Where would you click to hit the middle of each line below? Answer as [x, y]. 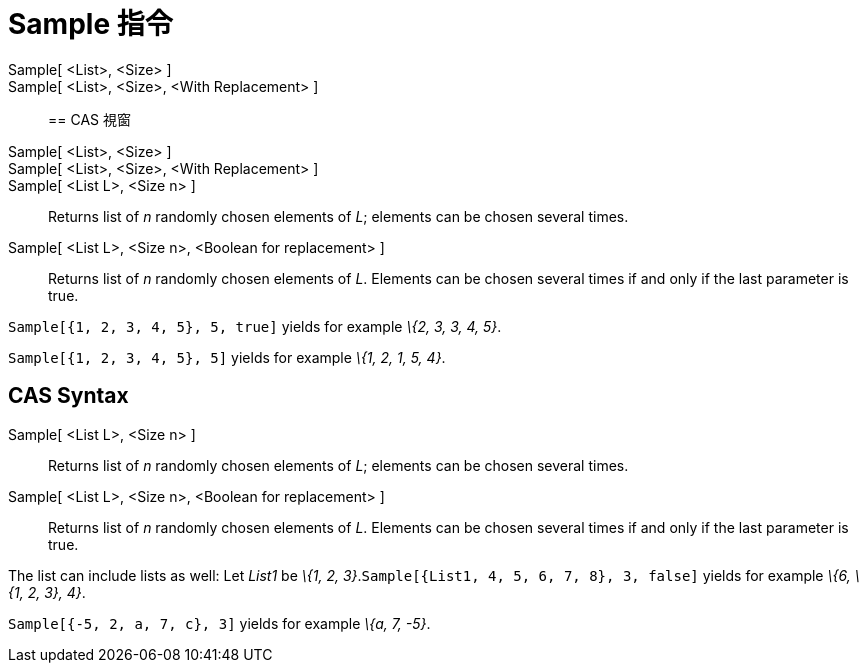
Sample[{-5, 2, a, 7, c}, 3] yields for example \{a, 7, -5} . [219, 623]
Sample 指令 [90, 24]
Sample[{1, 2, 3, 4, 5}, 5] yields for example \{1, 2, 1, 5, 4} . [227, 357]
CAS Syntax [68, 396]
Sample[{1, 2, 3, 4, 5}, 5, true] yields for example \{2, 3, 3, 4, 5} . [255, 326]
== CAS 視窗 [89, 119]
